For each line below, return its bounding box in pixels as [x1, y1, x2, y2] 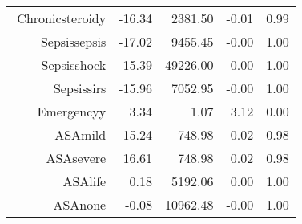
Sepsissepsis [40, 32, 107, 51]
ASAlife [62, 172, 107, 190]
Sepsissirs [53, 79, 107, 97]
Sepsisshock [41, 55, 107, 74]
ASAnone [53, 195, 107, 214]
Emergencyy [37, 102, 107, 120]
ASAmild [54, 125, 107, 144]
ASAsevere [46, 149, 107, 167]
